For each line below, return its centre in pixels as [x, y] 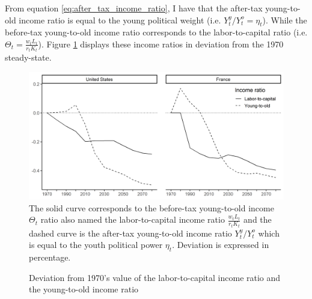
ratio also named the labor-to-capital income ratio [133, 219]
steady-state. [28, 57]
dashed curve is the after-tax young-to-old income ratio [130, 233]
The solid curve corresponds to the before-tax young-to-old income [151, 207]
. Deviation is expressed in [221, 245]
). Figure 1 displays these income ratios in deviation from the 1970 [161, 44]
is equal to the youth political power [96, 245]
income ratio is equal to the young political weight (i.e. [120, 20]
